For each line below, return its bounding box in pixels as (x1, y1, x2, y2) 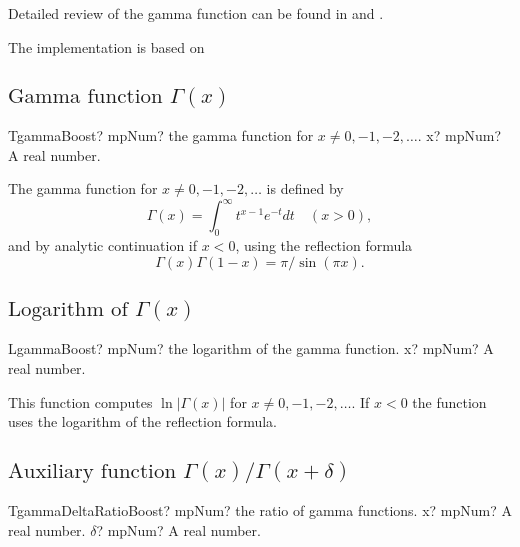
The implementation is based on (8, 36, 205, 57)
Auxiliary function (8, 460, 177, 482)
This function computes (8, 391, 153, 412)
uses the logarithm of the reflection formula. (8, 411, 277, 432)
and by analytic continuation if (8, 235, 198, 256)
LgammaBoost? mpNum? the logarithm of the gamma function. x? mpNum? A (8, 338, 494, 359)
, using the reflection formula (235, 235, 413, 256)
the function (412, 391, 487, 412)
